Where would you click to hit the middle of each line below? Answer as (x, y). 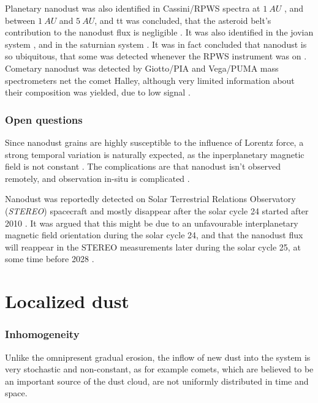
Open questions (44, 119)
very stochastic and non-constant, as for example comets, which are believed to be (159, 369)
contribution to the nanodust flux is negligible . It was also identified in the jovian (159, 32)
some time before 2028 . (50, 259)
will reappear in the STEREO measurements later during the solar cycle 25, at (153, 247)
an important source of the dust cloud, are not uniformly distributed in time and (157, 381)
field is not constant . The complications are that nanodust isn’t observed (143, 166)
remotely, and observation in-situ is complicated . (97, 178)
